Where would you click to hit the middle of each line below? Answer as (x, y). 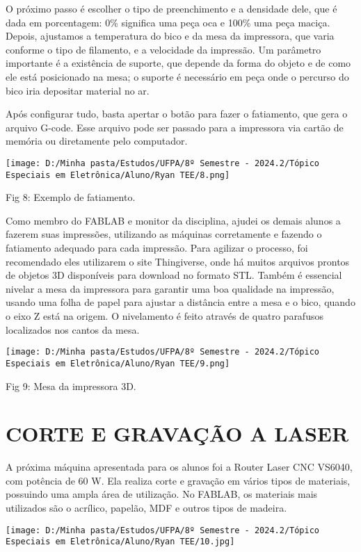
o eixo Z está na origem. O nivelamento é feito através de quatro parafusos (165, 316)
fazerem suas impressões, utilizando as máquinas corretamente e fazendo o (164, 234)
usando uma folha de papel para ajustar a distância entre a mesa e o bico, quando (180, 302)
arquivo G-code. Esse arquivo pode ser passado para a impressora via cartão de (175, 127)
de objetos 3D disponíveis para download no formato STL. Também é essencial (174, 275)
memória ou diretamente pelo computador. (97, 141)
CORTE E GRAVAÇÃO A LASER (177, 433)
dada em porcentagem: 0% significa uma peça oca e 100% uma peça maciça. (168, 22)
